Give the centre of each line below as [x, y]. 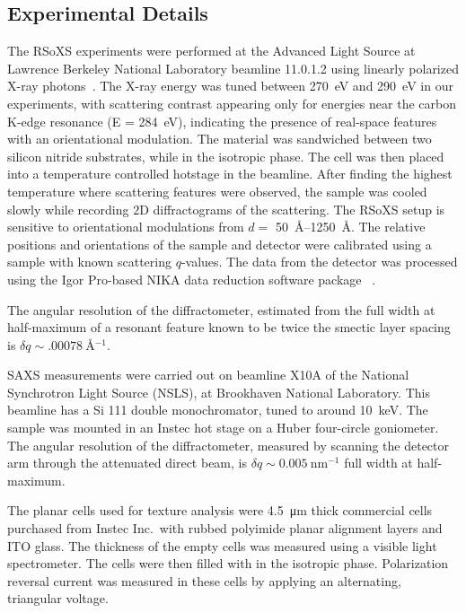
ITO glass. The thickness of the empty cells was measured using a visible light [222, 545]
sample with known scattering [89, 262]
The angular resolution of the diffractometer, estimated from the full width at [221, 309]
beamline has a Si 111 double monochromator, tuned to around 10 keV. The [218, 410]
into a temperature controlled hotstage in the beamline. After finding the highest [230, 174]
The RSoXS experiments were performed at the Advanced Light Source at [211, 51]
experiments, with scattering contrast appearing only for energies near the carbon [232, 103]
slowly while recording [68, 209]
